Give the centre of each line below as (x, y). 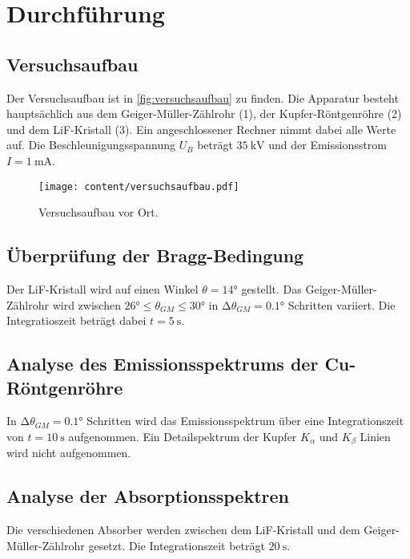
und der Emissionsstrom (328, 145)
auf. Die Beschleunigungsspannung (91, 145)
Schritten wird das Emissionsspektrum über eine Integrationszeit (245, 421)
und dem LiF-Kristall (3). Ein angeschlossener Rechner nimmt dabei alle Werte (201, 129)
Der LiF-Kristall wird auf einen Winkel (102, 289)
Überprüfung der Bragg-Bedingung (155, 255)
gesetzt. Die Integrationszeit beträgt (177, 545)
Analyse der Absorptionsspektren (148, 496)
